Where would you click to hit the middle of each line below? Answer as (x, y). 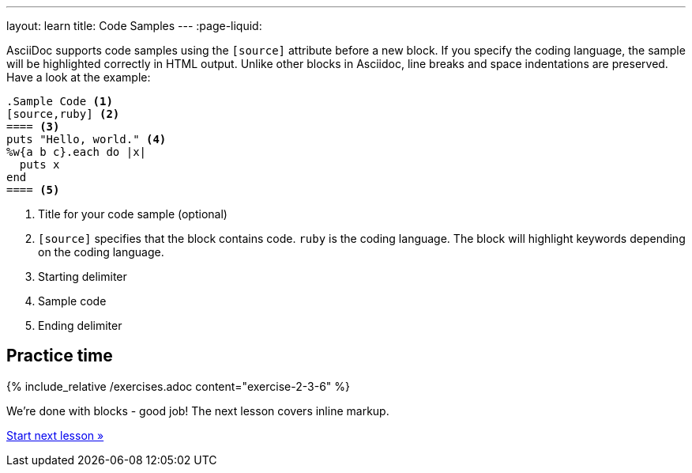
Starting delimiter (83, 276)
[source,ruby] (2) (63, 114)
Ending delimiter (80, 325)
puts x (39, 165)
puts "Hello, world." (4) (86, 139)
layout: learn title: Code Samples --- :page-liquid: (134, 26)
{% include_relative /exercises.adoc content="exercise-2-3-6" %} (178, 386)
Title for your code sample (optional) (133, 214)
